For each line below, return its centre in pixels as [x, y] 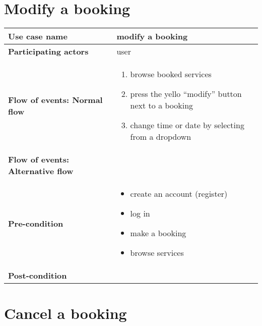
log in [140, 213]
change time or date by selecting [187, 125]
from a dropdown [161, 137]
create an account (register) [179, 194]
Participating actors [48, 51]
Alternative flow [41, 171]
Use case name [38, 36]
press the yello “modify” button [186, 94]
